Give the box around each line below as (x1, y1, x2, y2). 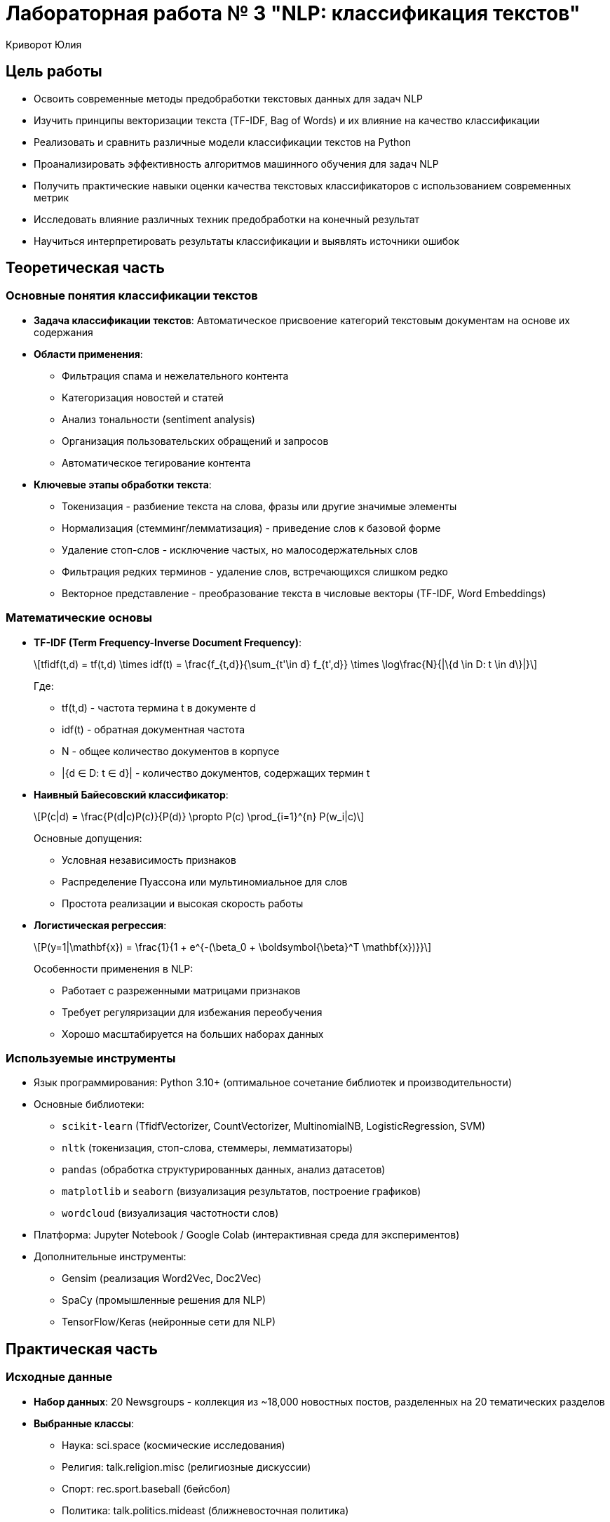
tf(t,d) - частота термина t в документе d (62, 701, 256, 714)
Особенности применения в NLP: (34, 962, 194, 975)
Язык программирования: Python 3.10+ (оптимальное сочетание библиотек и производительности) (34, 1076, 512, 1089)
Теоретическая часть (6, 259, 165, 277)
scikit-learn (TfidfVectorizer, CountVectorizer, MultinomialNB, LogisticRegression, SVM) (62, 1120, 486, 1133)
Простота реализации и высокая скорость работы (62, 897, 304, 909)
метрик (34, 191, 69, 203)
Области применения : (34, 347, 143, 360)
